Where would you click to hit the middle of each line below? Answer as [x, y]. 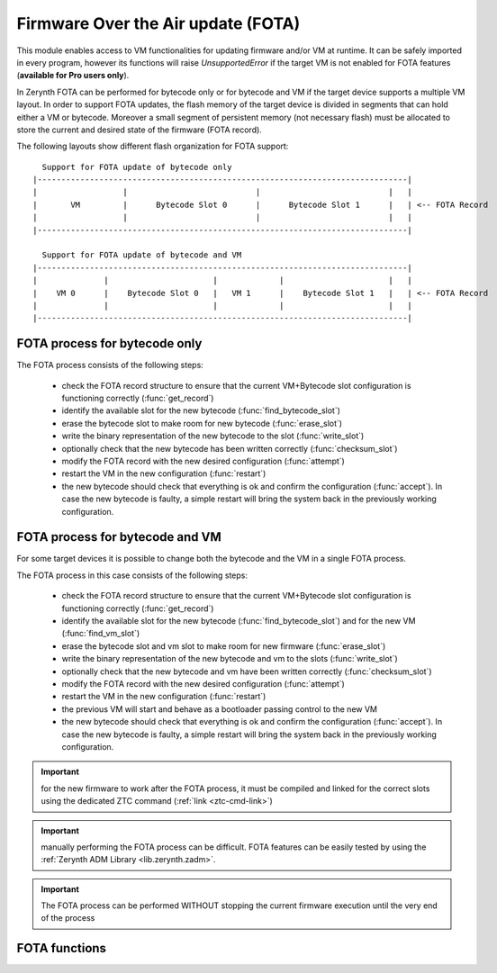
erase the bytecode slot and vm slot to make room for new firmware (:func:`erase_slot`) [224, 646]
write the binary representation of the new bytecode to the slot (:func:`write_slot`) [213, 436]
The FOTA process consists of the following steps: [110, 365]
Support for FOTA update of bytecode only [137, 167]
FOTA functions [62, 948]
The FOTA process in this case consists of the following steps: [132, 575]
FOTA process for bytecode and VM [119, 537]
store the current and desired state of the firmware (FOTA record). [140, 130]
